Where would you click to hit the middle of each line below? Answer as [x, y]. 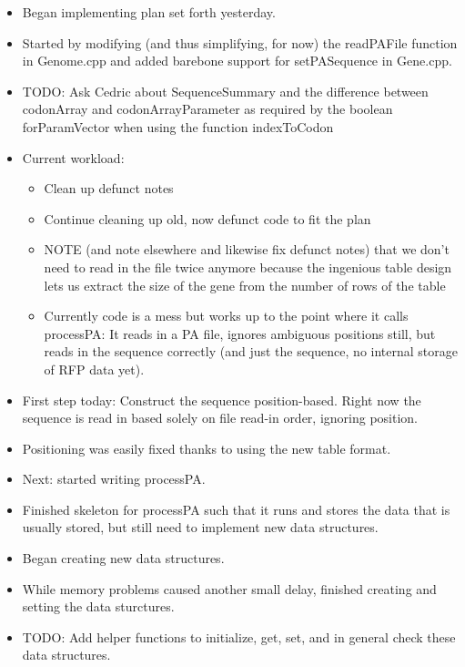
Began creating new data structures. [123, 558]
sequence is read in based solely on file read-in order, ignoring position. [220, 418]
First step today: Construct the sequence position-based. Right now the [222, 400]
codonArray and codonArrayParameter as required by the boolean [207, 109]
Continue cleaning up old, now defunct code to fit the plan [207, 218]
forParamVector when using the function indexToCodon [178, 126]
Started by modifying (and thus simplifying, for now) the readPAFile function [240, 42]
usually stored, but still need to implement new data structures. [200, 527]
